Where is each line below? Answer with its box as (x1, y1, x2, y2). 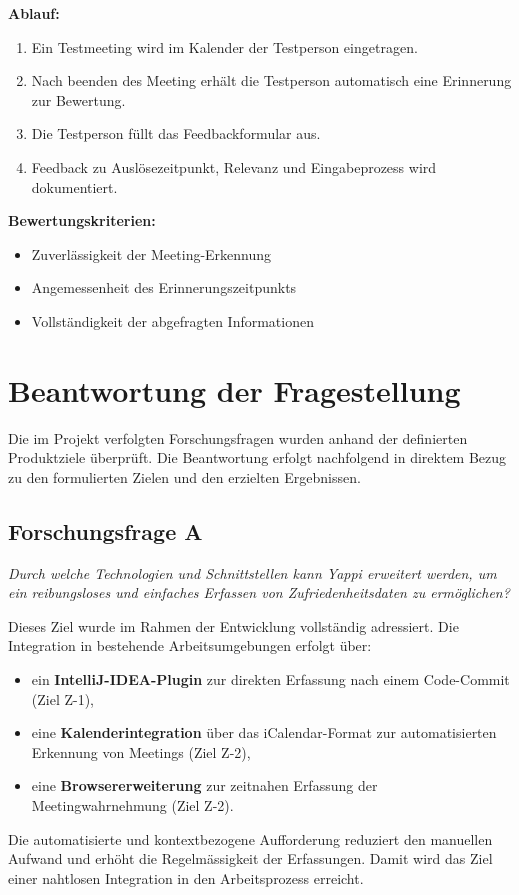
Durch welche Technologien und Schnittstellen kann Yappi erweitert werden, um (8, 562, 497, 583)
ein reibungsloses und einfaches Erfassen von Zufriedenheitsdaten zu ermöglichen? (8, 582, 510, 603)
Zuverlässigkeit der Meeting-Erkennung (31, 243, 272, 264)
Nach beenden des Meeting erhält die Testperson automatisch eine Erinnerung (31, 70, 512, 91)
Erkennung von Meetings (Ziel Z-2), (31, 741, 251, 762)
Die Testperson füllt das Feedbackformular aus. (31, 123, 321, 144)
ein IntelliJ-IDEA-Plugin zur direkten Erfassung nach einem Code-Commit (31, 669, 510, 690)
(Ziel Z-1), (31, 688, 95, 709)
